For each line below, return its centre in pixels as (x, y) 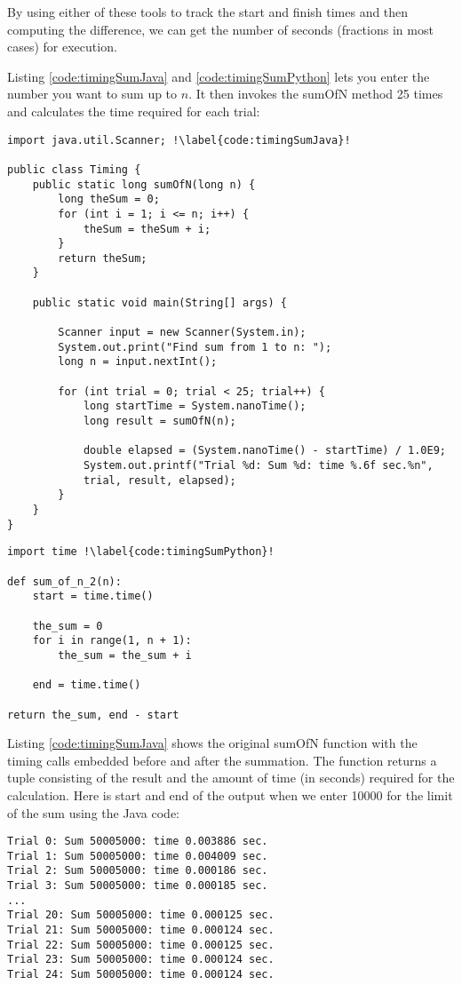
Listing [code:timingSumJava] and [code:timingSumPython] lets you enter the (219, 76)
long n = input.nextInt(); (138, 362)
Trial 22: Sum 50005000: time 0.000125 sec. (141, 945)
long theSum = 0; (109, 199)
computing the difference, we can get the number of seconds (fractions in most (220, 29)
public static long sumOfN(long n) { (144, 184)
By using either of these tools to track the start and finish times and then (208, 12)
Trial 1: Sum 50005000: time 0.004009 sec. (138, 856)
